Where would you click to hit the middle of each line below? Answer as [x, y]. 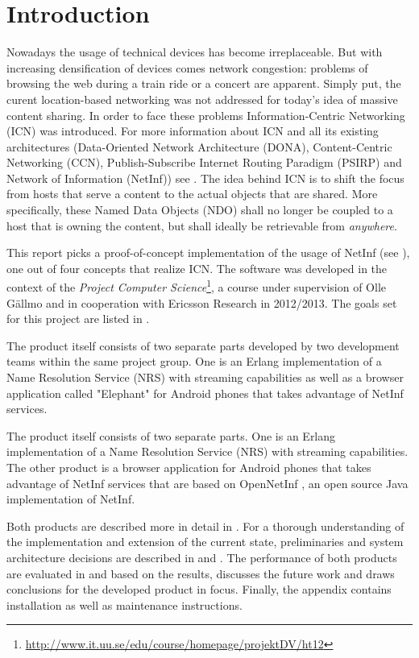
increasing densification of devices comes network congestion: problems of [187, 67]
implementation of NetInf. [71, 499]
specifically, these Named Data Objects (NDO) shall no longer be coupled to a [200, 210]
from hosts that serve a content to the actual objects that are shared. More [192, 194]
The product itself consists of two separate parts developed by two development [203, 345]
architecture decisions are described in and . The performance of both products [202, 557]
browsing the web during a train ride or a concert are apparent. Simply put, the [204, 83]
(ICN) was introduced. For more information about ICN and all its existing [193, 131]
